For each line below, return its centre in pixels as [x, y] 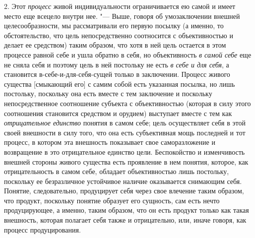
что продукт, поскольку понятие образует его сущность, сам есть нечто [112, 200]
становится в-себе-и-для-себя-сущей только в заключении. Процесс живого [117, 74]
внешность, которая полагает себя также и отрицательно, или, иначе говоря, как [125, 220]
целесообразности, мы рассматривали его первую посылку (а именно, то [114, 26]
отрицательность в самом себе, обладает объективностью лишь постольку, [117, 171]
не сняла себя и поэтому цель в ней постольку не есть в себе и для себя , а [117, 64]
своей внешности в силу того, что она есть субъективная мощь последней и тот [125, 132]
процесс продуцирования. [42, 229]
